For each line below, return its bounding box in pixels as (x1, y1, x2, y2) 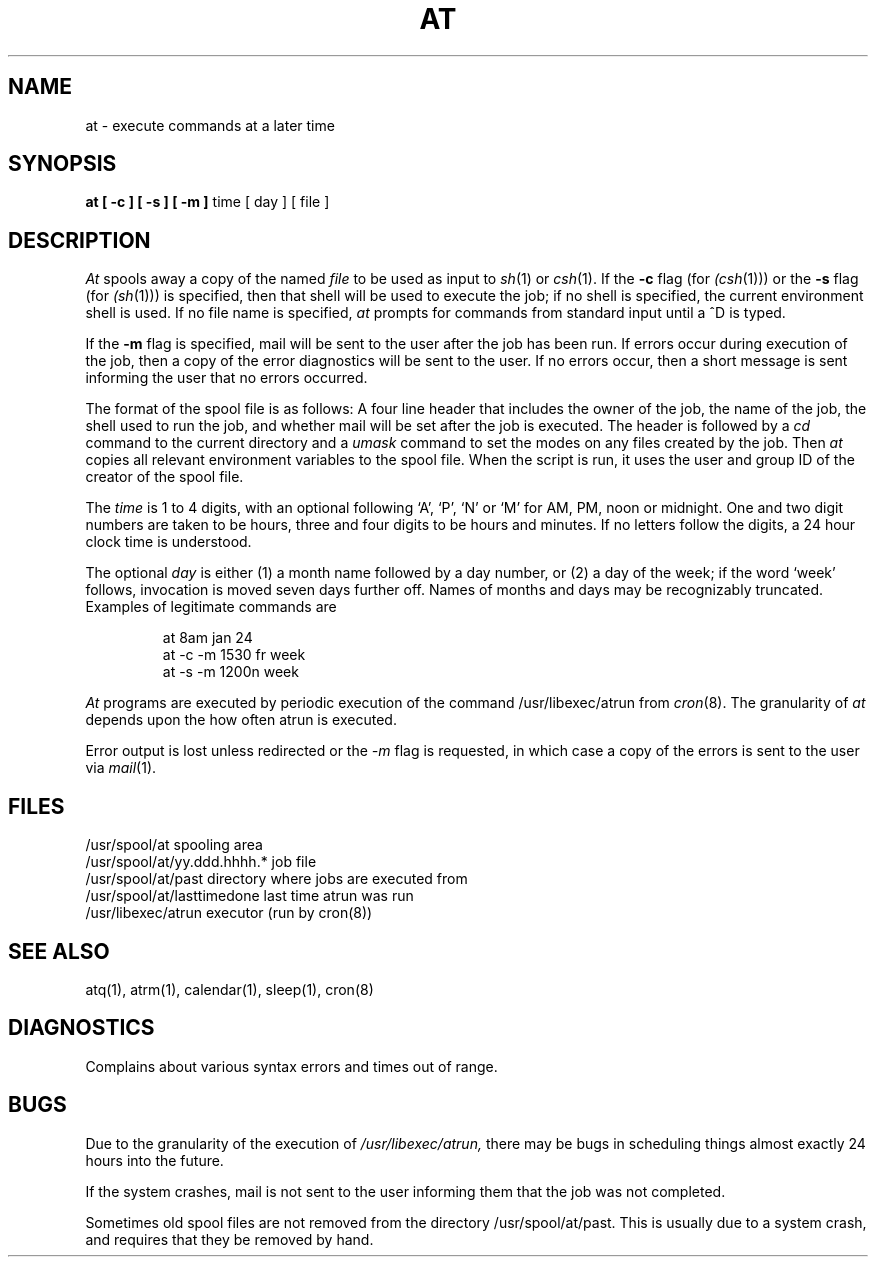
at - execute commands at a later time (85, 116, 335, 134)
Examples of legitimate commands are (85, 598, 337, 616)
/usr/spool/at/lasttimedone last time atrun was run (85, 887, 414, 905)
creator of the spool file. (85, 468, 244, 486)
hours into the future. (85, 1151, 224, 1169)
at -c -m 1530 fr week (162, 646, 306, 664)
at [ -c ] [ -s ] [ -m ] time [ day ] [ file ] (85, 193, 330, 211)
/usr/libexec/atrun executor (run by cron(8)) (85, 904, 373, 922)
